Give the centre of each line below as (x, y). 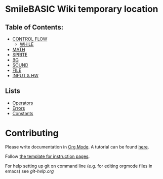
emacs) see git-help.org (30, 171)
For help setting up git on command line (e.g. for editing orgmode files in (79, 166)
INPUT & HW (25, 75)
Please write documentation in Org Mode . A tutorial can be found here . (77, 147)
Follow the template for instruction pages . (47, 156)
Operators (22, 103)
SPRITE (20, 55)
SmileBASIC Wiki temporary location (82, 9)
